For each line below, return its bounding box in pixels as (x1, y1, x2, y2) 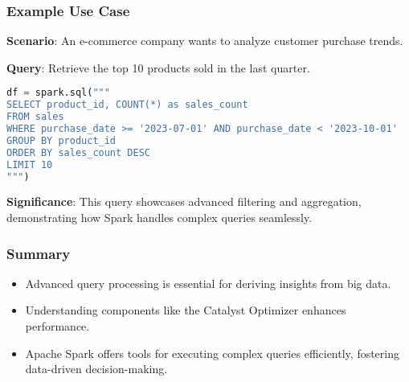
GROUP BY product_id (6, 134, 117, 146)
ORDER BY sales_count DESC (6, 146, 150, 158)
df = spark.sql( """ (6, 87, 110, 99)
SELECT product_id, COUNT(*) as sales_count (6, 99, 248, 111)
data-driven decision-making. (25, 360, 168, 377)
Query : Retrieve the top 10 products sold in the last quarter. (6, 59, 310, 76)
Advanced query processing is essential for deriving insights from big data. (25, 274, 391, 291)
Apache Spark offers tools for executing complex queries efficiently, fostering (25, 344, 400, 361)
